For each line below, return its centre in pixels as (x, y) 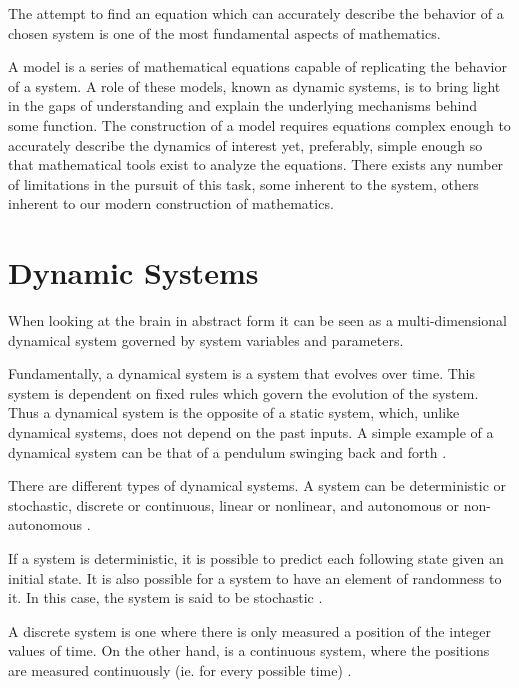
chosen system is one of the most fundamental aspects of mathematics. (224, 32)
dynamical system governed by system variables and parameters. (206, 339)
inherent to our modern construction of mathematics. (171, 203)
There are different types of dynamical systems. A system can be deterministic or (257, 485)
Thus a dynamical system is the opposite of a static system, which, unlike (234, 412)
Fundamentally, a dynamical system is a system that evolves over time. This (241, 373)
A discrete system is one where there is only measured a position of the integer (249, 630)
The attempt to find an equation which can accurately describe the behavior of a (256, 13)
